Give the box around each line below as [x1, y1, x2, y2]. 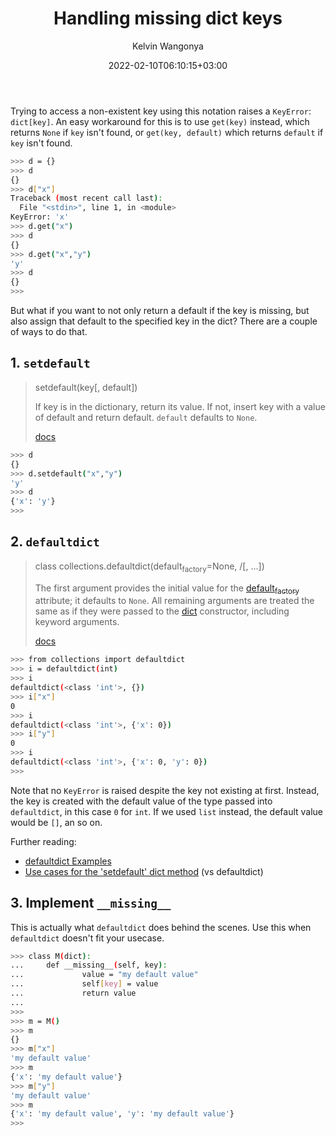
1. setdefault [10, 355, 91, 372]
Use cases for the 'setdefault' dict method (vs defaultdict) [24, 865, 264, 877]
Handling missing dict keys [53, 7, 283, 30]
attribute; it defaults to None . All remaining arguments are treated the [34, 595, 315, 607]
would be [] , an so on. [10, 816, 103, 828]
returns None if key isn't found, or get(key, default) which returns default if [10, 126, 324, 138]
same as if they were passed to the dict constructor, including [34, 605, 290, 617]
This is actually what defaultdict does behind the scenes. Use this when [10, 921, 312, 933]
